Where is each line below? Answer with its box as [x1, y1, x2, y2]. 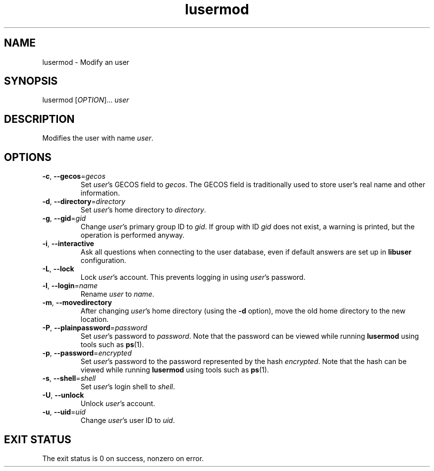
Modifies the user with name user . [42, 134, 154, 143]
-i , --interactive [42, 239, 94, 248]
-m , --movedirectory [42, 298, 112, 307]
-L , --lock [42, 264, 74, 273]
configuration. [80, 256, 126, 265]
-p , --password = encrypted [42, 349, 132, 358]
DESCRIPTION [4, 112, 75, 125]
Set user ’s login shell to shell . [80, 382, 175, 391]
